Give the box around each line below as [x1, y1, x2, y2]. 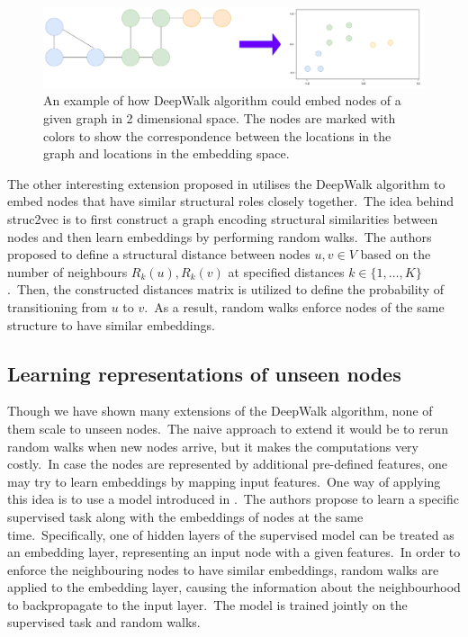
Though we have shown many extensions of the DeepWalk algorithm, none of [7, 401, 433, 420]
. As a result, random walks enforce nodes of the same [144, 297, 445, 316]
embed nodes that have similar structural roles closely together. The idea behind [7, 192, 454, 211]
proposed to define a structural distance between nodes [7, 245, 310, 264]
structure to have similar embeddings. [7, 315, 215, 334]
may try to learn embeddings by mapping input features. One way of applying [7, 471, 441, 490]
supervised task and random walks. [7, 613, 201, 632]
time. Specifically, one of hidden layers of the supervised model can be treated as [7, 525, 454, 543]
